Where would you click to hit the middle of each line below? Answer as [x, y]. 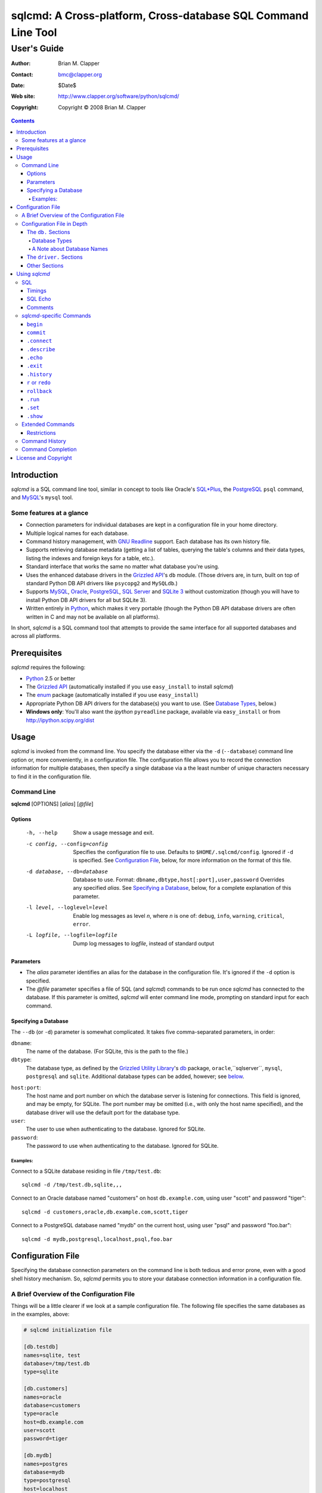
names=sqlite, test [52, 1355]
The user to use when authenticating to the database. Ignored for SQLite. [116, 1129]
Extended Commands [48, 425]
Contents [23, 121]
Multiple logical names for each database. [78, 533]
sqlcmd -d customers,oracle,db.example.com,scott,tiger [105, 1212]
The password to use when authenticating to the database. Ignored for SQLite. [122, 1146]
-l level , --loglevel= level [67, 907]
